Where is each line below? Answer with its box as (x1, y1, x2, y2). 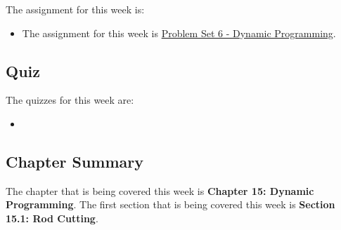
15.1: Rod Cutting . (6, 210, 98, 225)
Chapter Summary (6, 150, 143, 172)
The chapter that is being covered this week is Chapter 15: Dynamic (6, 183, 314, 198)
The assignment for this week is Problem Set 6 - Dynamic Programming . (22, 25, 336, 40)
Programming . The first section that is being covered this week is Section (6, 197, 335, 212)
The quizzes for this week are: (6, 93, 134, 107)
